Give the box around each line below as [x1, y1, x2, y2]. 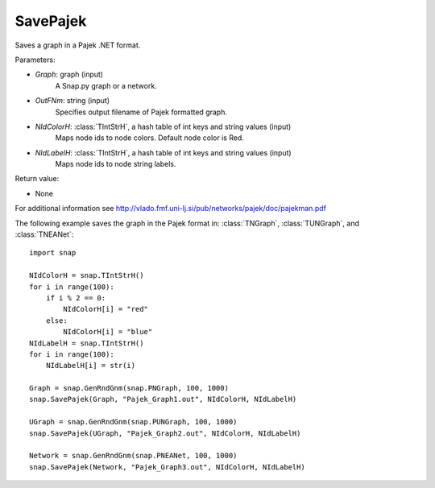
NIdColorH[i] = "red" [63, 304, 149, 314]
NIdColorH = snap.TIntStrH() [29, 271, 144, 280]
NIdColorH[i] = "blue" [63, 327, 153, 337]
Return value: [14, 174, 60, 184]
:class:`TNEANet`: [14, 230, 74, 239]
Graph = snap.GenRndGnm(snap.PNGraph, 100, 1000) [29, 383, 230, 393]
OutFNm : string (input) [35, 96, 110, 105]
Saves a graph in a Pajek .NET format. [14, 40, 141, 50]
